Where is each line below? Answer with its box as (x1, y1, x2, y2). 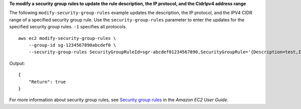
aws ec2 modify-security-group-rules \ (18, 35, 116, 41)
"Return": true (28, 79, 66, 85)
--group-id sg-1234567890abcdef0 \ (28, 42, 116, 48)
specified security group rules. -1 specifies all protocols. (9, 24, 127, 30)
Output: (9, 60, 25, 66)
